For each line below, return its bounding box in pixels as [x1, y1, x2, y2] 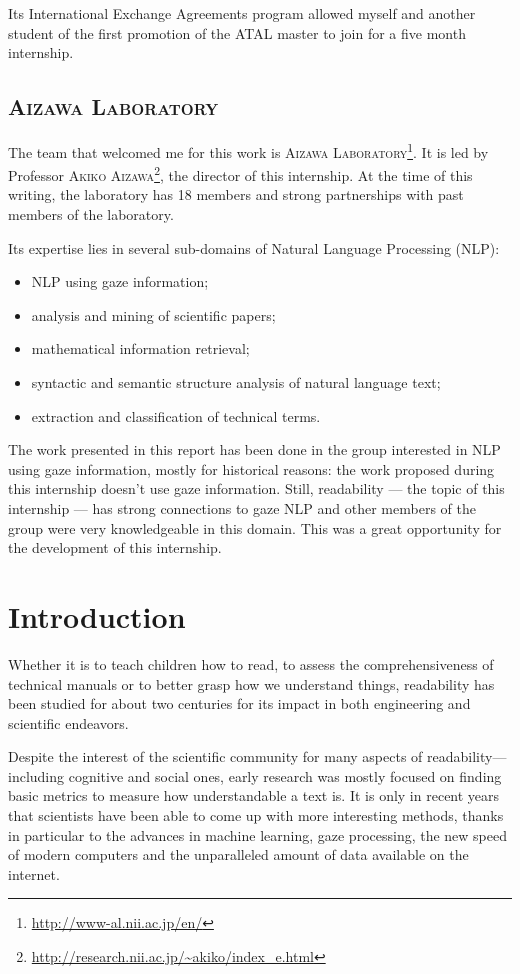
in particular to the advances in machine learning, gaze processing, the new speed [8, 824, 507, 845]
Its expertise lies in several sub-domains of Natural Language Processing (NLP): [8, 237, 500, 258]
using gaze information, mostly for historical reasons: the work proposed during [8, 458, 495, 479]
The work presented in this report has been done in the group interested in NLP [8, 439, 501, 460]
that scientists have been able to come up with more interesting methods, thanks [8, 805, 504, 826]
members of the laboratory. [8, 204, 174, 225]
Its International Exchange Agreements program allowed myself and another [8, 3, 476, 23]
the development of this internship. [8, 537, 222, 558]
